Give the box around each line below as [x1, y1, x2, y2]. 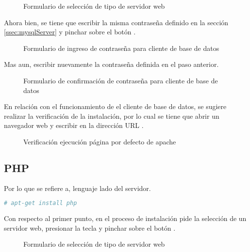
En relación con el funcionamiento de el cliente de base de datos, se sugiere [4, 101, 227, 111]
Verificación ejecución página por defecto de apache [23, 136, 176, 146]
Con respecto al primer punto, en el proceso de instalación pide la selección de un [4, 213, 247, 223]
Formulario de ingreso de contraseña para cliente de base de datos [23, 43, 219, 53]
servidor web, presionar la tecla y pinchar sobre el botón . [4, 222, 176, 233]
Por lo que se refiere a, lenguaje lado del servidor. [4, 183, 151, 193]
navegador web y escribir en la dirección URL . [4, 120, 144, 130]
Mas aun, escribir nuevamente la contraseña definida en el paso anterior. [4, 59, 219, 69]
